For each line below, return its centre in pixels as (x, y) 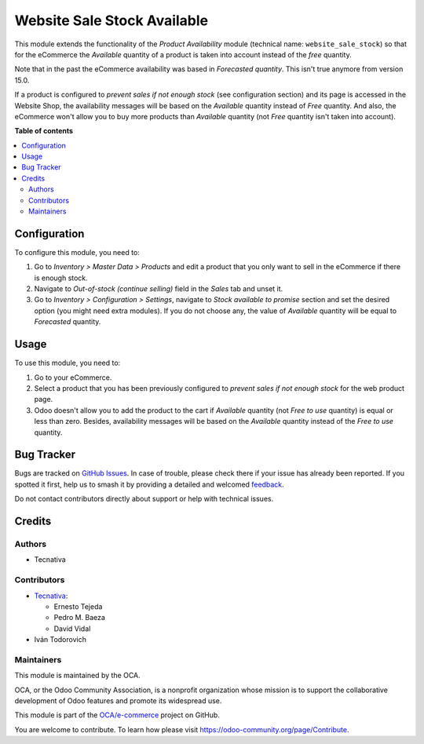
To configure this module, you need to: (77, 252)
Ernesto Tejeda (78, 606)
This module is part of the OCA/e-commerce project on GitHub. (117, 715)
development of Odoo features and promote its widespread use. (118, 700)
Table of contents (44, 131)
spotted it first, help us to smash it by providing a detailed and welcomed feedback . (149, 484)
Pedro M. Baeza (80, 618)
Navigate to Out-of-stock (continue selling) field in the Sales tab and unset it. (159, 289)
